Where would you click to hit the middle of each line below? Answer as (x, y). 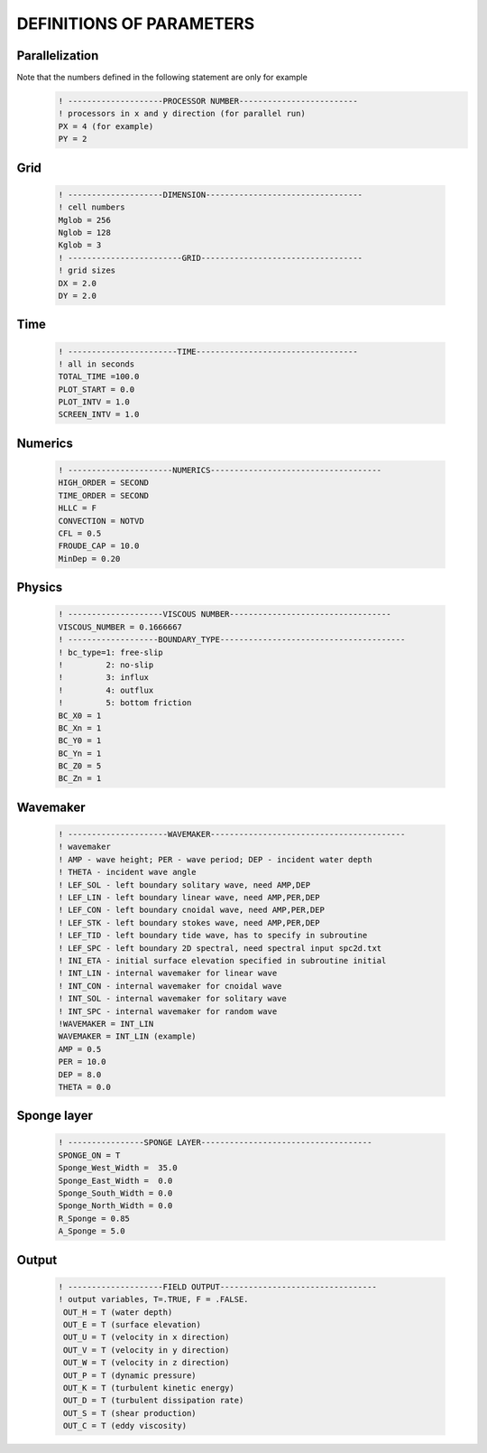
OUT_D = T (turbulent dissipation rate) (154, 1401)
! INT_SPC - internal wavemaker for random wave (168, 1011)
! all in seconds (96, 364)
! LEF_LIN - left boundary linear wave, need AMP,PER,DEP (189, 898)
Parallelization (58, 56)
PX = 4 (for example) (106, 126)
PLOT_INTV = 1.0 (94, 402)
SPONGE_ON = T (89, 1155)
